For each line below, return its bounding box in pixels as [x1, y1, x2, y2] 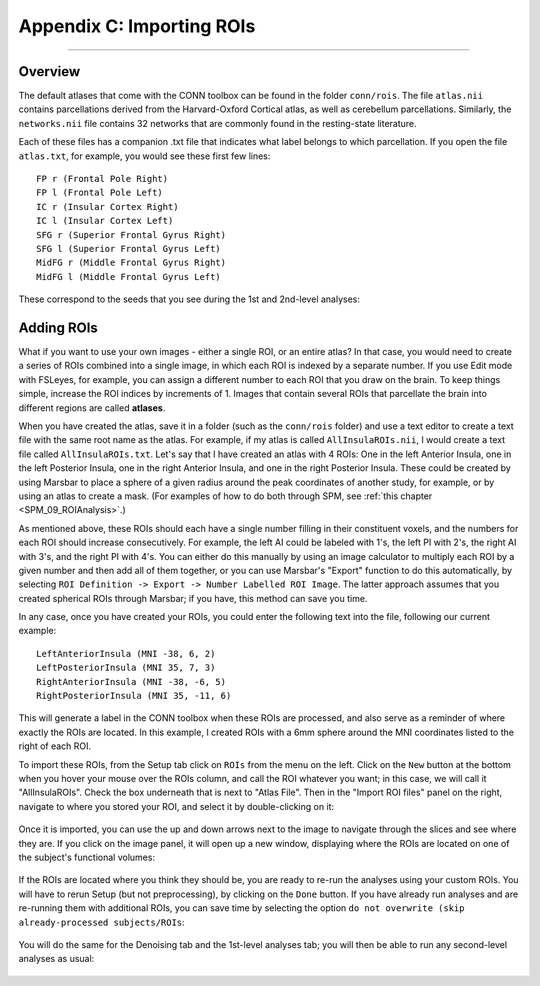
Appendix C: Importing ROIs [18, 15, 256, 37]
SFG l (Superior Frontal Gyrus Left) [36, 243, 222, 254]
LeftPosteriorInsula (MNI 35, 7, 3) [36, 662, 216, 674]
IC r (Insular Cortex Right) [36, 201, 179, 212]
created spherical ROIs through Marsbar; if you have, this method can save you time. [18, 592, 368, 604]
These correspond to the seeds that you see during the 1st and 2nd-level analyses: [18, 293, 360, 305]
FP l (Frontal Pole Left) [36, 187, 164, 199]
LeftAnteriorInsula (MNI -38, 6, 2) [36, 648, 216, 659]
